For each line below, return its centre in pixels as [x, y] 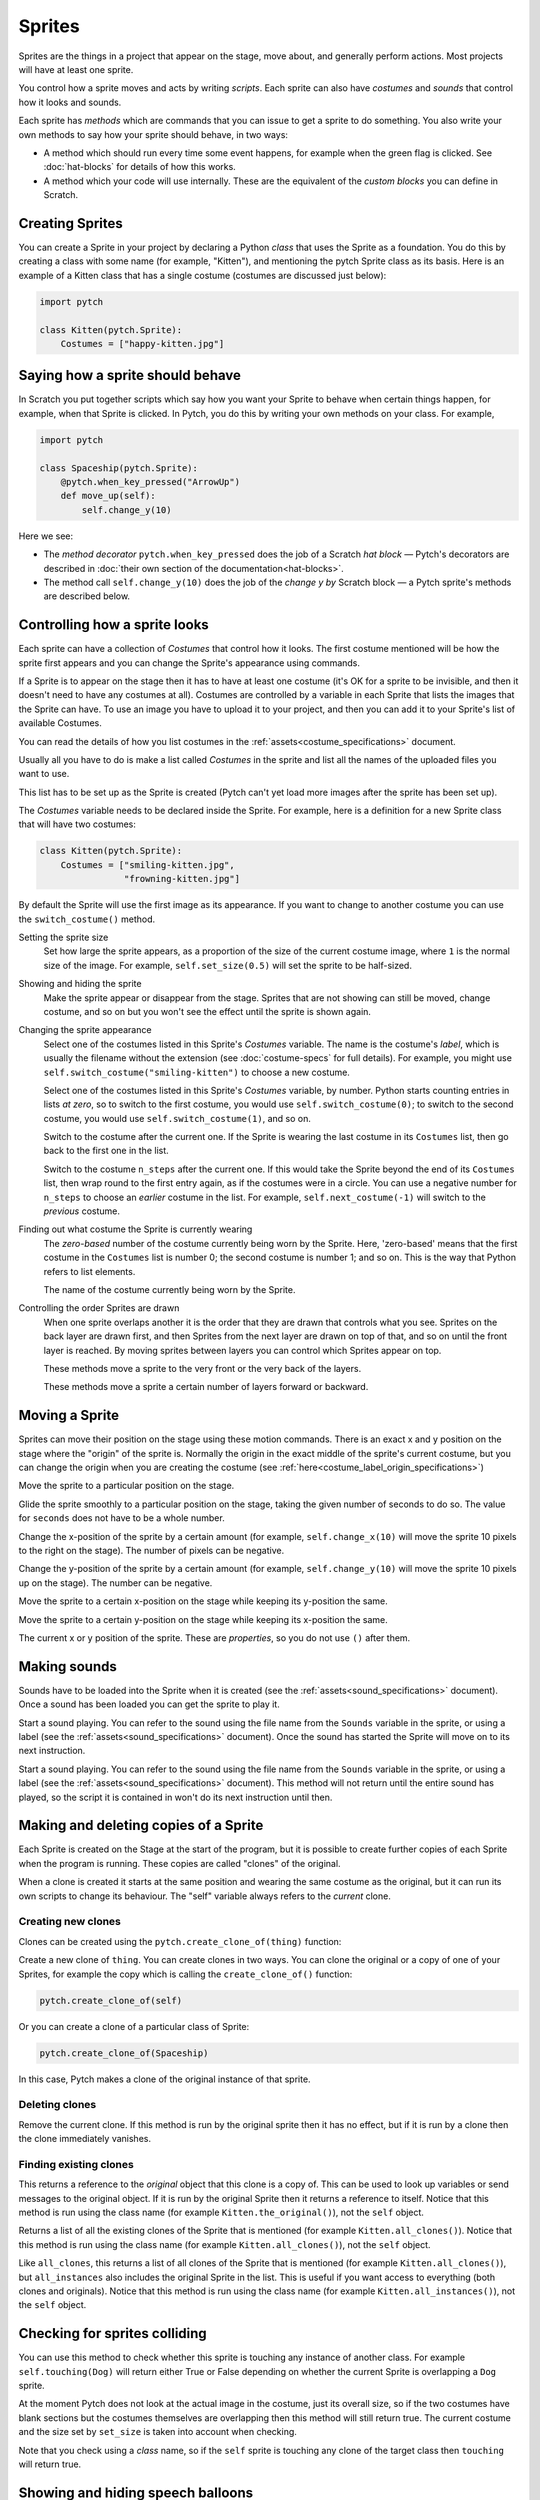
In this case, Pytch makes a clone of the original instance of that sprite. [164, 2079]
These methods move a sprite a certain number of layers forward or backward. [206, 1387]
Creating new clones [70, 1922]
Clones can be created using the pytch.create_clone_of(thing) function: [180, 1941]
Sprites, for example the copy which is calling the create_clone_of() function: [185, 1974]
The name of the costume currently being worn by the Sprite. [169, 1289]
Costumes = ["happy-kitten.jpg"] [142, 343]
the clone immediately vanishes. [85, 2139]
